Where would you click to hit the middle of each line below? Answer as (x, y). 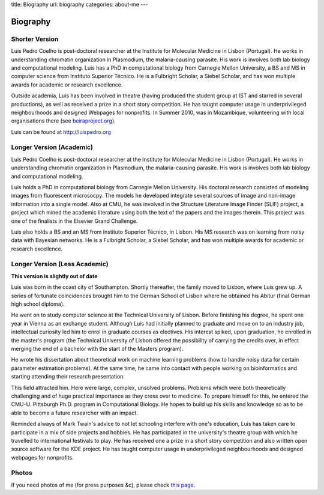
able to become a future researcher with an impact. (74, 413)
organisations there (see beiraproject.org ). (64, 121)
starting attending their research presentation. (68, 377)
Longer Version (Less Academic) (60, 264)
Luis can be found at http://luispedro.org (61, 132)
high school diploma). (38, 304)
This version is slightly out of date (54, 276)
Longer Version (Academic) (52, 147)
